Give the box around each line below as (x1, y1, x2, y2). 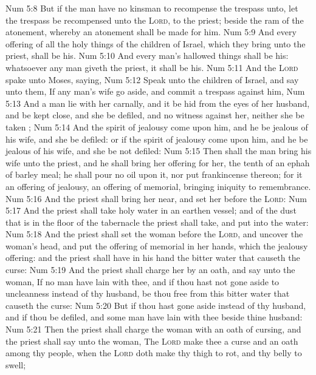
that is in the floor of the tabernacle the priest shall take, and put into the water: (5, 215, 309, 228)
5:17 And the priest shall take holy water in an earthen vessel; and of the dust (5, 204, 297, 217)
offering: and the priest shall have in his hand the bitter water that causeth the (5, 251, 300, 264)
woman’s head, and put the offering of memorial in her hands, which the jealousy (5, 239, 308, 252)
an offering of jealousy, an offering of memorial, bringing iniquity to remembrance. (5, 180, 311, 192)
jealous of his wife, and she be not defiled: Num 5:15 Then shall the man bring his (5, 144, 312, 157)
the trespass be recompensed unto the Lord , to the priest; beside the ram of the (5, 13, 304, 26)
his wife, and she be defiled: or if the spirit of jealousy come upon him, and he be (5, 132, 308, 145)
